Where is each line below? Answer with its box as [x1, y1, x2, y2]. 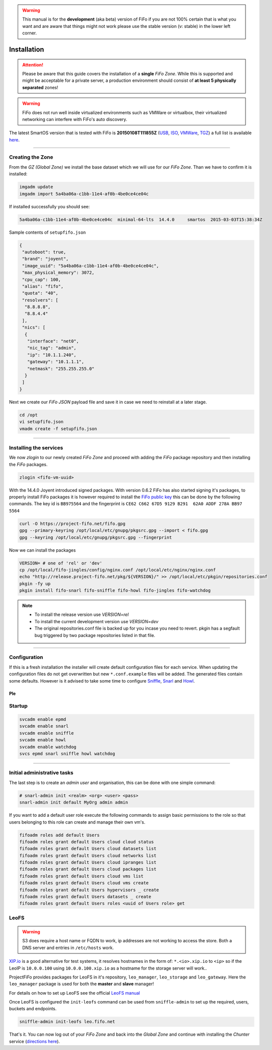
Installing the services [9, 444, 63, 451]
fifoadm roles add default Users [19, 832, 100, 838]
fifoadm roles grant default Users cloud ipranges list [19, 860, 157, 865]
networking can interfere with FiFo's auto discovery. [22, 116, 127, 122]
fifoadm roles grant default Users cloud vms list [19, 873, 144, 879]
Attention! [22, 62, 44, 68]
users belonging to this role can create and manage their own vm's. [9, 819, 146, 825]
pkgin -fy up [19, 581, 51, 586]
